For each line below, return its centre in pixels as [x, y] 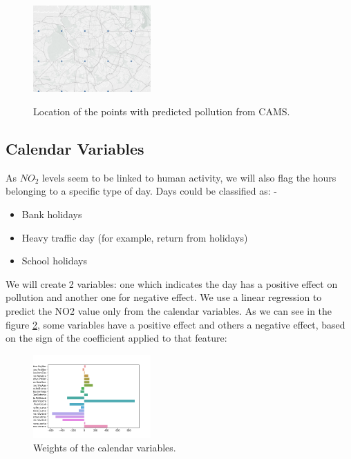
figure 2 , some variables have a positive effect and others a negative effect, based [175, 324]
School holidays [55, 261]
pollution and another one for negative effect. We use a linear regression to [164, 297]
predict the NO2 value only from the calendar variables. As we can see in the [169, 310]
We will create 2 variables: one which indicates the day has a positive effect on [172, 283]
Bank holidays [52, 214]
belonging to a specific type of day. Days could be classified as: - [141, 191]
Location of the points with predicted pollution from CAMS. [162, 111]
